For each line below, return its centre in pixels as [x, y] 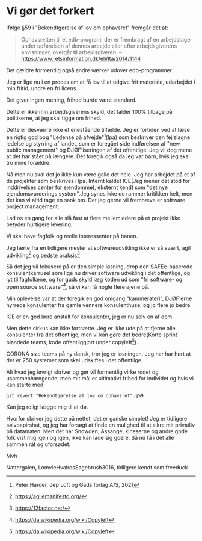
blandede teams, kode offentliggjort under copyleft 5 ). [72, 341]
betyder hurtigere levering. [39, 224]
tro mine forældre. [29, 162]
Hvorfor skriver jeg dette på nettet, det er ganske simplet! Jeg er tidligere [97, 418]
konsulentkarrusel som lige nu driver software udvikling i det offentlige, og [98, 273]
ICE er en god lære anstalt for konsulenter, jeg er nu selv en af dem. [90, 317]
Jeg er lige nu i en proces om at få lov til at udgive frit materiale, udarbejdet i [101, 82]
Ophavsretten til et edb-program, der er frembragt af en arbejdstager [106, 39]
